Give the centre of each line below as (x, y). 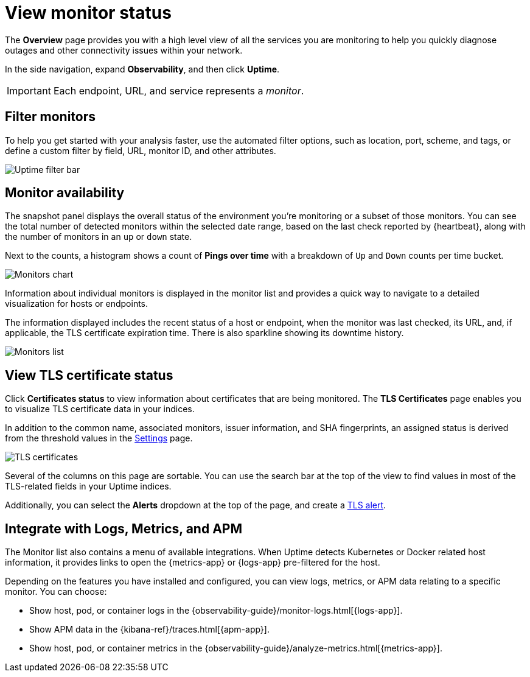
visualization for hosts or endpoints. (77, 304)
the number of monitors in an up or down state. (99, 237)
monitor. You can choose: (56, 592)
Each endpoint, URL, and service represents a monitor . (179, 90)
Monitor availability (65, 193)
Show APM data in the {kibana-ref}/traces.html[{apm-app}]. (149, 630)
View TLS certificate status (89, 375)
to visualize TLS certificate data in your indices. (100, 409)
